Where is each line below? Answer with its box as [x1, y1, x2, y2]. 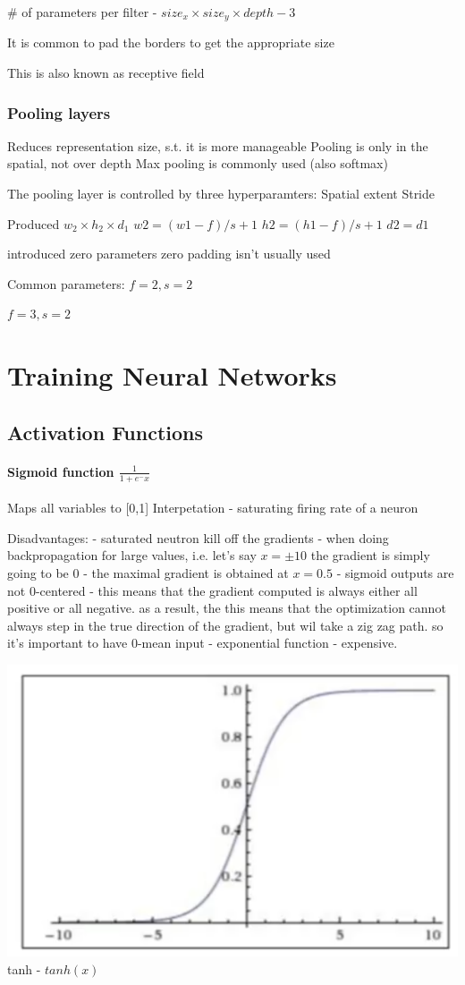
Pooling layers [7, 101, 111, 123]
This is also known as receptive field [7, 64, 205, 82]
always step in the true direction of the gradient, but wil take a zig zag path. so [7, 616, 444, 634]
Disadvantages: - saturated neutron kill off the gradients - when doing [7, 528, 389, 547]
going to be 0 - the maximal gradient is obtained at [7, 563, 289, 582]
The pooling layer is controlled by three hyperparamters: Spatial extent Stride [7, 184, 435, 203]
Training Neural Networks [7, 357, 337, 394]
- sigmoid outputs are [336, 563, 454, 582]
